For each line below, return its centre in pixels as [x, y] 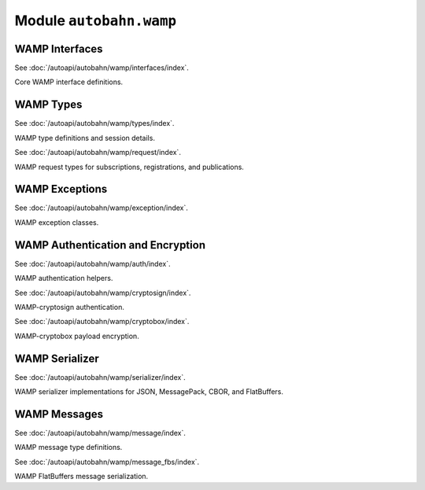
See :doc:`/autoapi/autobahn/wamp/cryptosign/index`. [103, 293]
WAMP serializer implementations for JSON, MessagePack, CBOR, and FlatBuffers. [149, 391]
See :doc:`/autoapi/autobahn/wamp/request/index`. [98, 153]
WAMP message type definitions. [68, 448]
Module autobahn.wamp [96, 20]
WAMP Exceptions [61, 189]
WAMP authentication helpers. [64, 278]
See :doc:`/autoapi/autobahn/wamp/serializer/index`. [100, 377]
